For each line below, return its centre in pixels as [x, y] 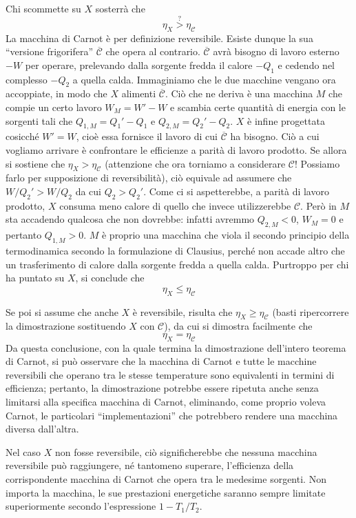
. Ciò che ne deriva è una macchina [239, 93]
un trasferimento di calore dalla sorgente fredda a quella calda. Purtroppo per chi [177, 264]
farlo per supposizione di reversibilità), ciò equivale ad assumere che [149, 178]
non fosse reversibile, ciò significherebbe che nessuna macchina [186, 451]
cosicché [22, 136]
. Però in [318, 205]
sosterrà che [120, 8]
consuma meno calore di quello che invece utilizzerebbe [175, 205]
